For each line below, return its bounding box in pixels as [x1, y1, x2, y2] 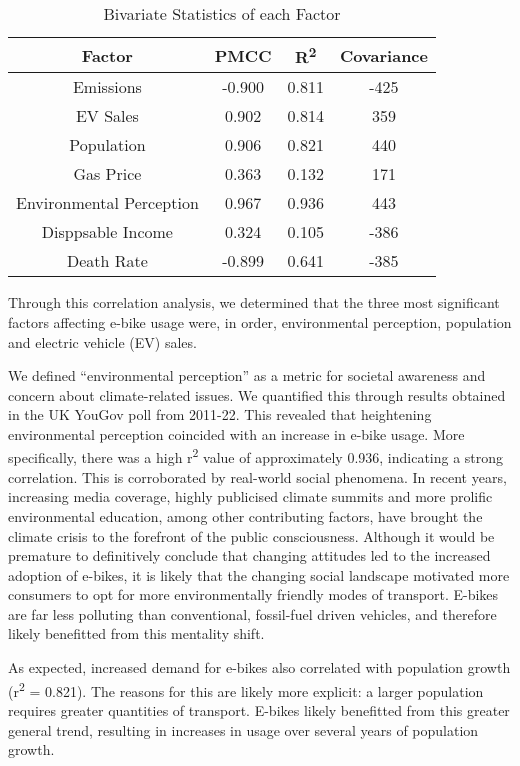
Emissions [72, 75, 142, 99]
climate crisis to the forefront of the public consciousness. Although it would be [8, 525, 495, 546]
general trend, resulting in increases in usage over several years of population [8, 719, 479, 740]
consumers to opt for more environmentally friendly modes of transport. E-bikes [8, 584, 499, 605]
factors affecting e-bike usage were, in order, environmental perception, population [8, 311, 512, 332]
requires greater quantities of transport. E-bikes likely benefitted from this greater [8, 699, 510, 720]
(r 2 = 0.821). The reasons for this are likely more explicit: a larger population [8, 677, 484, 701]
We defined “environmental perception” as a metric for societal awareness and [8, 365, 486, 386]
